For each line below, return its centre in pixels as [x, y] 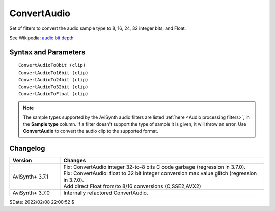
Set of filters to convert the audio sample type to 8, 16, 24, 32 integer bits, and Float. [98, 28]
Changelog [27, 148]
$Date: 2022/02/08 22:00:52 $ [42, 202]
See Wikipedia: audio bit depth [42, 38]
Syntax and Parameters [48, 52]
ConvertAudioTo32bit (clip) [53, 87]
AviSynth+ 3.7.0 [31, 193]
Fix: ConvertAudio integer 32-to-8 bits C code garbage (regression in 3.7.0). [155, 167]
